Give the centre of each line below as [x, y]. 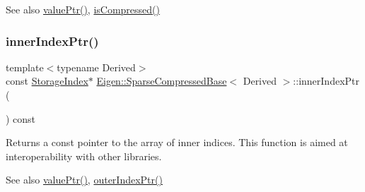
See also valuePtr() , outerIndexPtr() [84, 180]
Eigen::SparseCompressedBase [162, 81]
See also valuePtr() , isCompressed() [83, 9]
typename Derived [96, 67]
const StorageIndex [47, 81]
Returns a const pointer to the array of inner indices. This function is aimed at [177, 142]
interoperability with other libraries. [84, 156]
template [25, 67]
